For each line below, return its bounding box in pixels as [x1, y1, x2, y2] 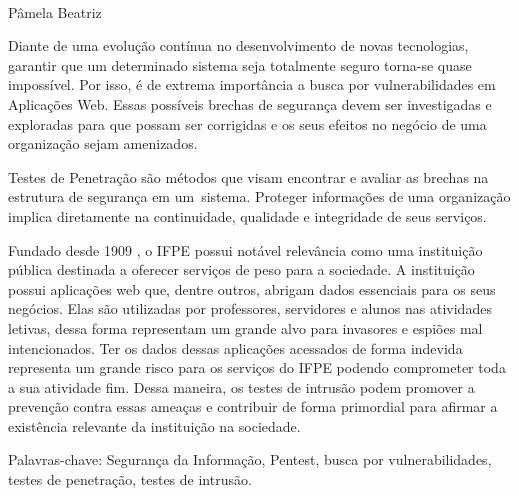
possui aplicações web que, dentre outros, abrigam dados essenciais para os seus [8, 278, 496, 299]
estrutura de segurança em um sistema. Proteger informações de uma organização [8, 186, 511, 207]
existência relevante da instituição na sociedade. [8, 415, 301, 436]
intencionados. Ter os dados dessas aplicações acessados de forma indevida [8, 337, 463, 358]
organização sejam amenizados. [8, 133, 198, 154]
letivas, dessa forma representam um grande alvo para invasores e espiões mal [8, 317, 483, 338]
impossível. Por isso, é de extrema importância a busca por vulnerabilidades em [8, 74, 496, 95]
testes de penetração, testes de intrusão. [8, 469, 252, 490]
